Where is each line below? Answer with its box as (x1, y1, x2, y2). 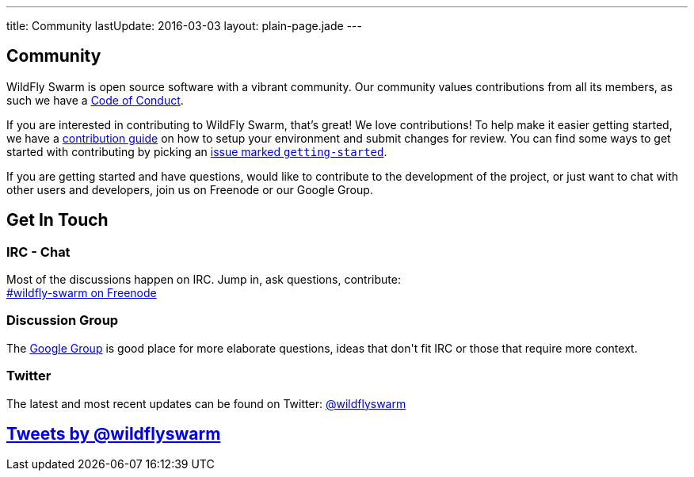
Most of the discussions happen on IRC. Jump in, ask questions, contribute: (6, 273, 401, 287)
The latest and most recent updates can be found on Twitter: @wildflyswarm (6, 396, 406, 410)
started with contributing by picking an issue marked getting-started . (6, 144, 387, 158)
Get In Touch (6, 210, 109, 231)
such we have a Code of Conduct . (6, 93, 184, 107)
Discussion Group (6, 312, 119, 329)
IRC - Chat (6, 243, 71, 260)
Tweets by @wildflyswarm (6, 423, 221, 444)
